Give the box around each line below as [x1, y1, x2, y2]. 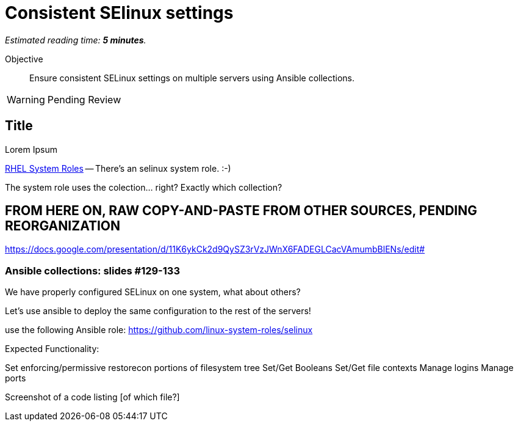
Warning [7, 93, 45, 106]
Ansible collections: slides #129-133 [5, 264, 180, 277]
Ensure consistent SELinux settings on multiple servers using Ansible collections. [29, 72, 355, 83]
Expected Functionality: [5, 343, 99, 354]
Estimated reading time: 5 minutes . [5, 34, 146, 45]
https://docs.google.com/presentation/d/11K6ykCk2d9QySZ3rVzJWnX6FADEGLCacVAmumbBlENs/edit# [5, 244, 425, 255]
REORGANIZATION [5, 218, 121, 234]
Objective [5, 53, 43, 64]
